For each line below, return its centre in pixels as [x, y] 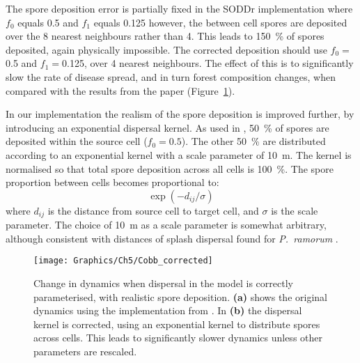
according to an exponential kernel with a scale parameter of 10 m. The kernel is [179, 154]
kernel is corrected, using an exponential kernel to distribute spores [177, 324]
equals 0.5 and [48, 22]
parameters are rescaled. [85, 351]
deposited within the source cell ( [77, 141]
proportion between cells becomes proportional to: [112, 182]
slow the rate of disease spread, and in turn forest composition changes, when [171, 76]
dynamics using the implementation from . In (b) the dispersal [168, 310]
